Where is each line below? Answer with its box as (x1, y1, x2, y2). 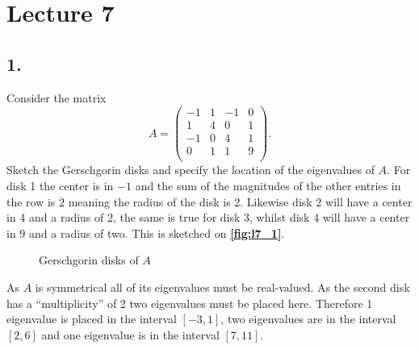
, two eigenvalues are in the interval (220, 310, 396, 327)
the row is (6, 193, 56, 210)
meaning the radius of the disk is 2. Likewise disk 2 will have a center (68, 193, 413, 210)
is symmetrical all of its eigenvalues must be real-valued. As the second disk (35, 278, 410, 295)
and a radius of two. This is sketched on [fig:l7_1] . (29, 224, 285, 241)
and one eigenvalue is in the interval (41, 326, 220, 343)
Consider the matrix (6, 89, 107, 106)
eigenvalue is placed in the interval (6, 310, 177, 327)
